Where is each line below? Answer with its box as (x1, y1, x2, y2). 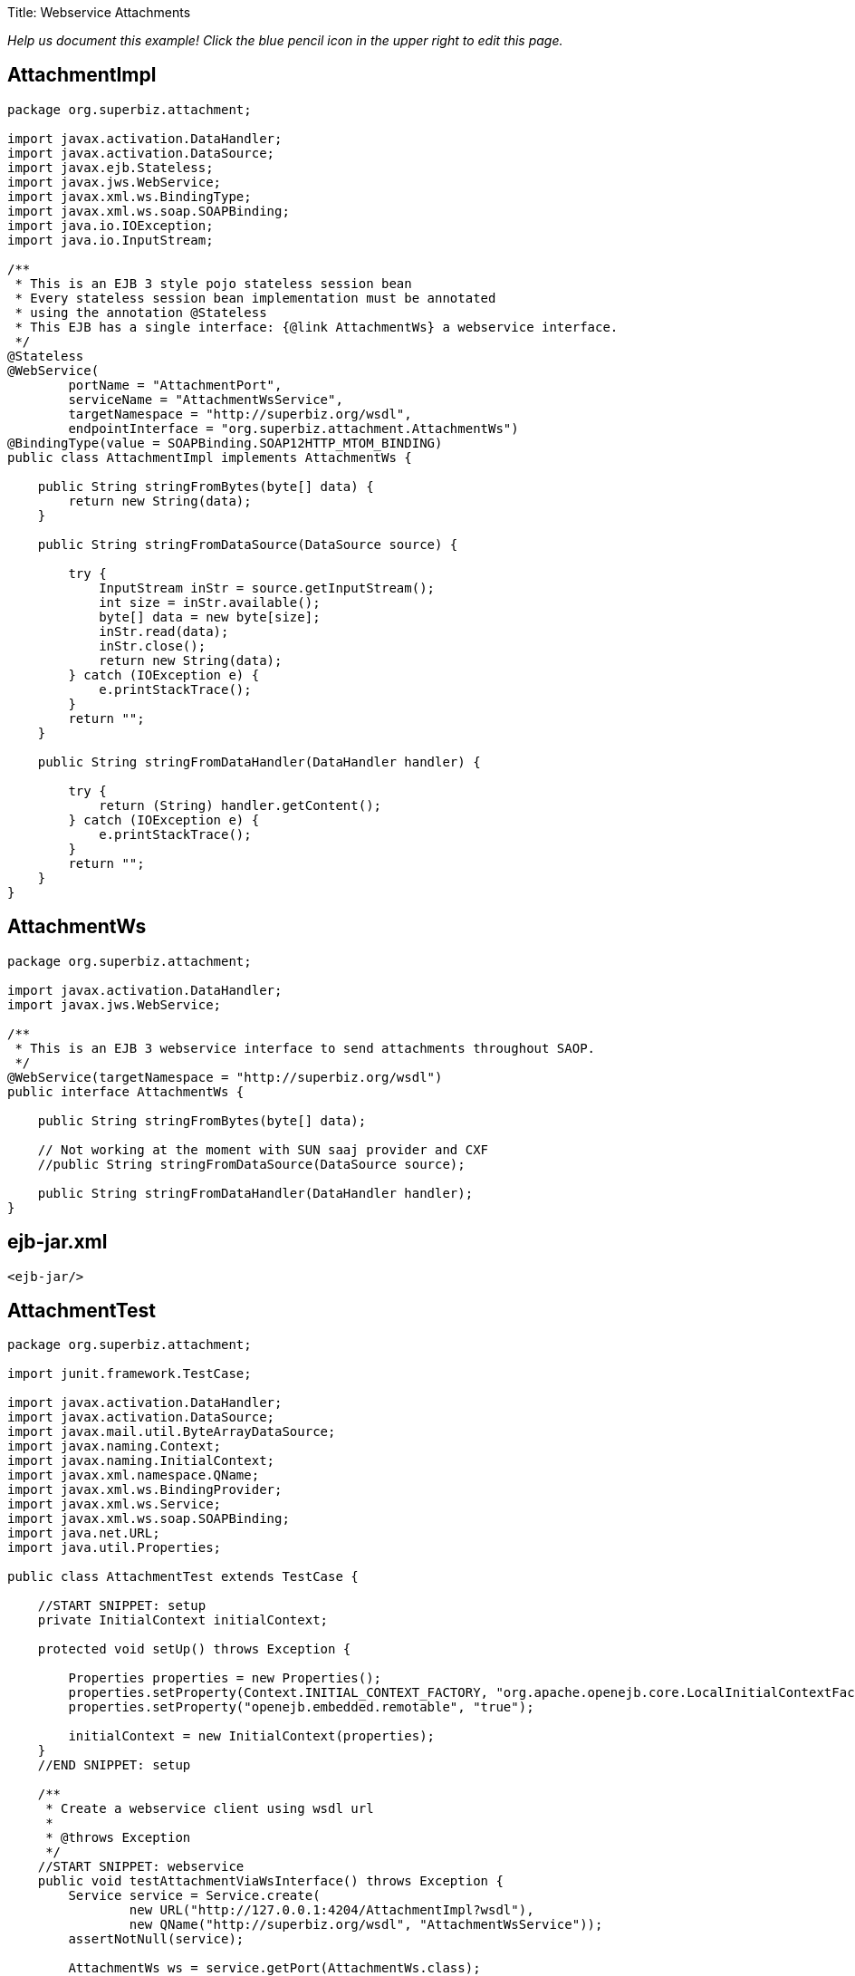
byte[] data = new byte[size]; (99, 609, 321, 624)
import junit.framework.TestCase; (7, 1366, 252, 1382)
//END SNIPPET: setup (37, 1758, 191, 1773)
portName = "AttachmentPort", (68, 377, 283, 392)
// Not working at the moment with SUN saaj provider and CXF (37, 1142, 489, 1157)
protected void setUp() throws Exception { (37, 1642, 351, 1657)
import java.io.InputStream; (7, 232, 214, 247)
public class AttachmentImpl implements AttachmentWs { (7, 449, 412, 465)
